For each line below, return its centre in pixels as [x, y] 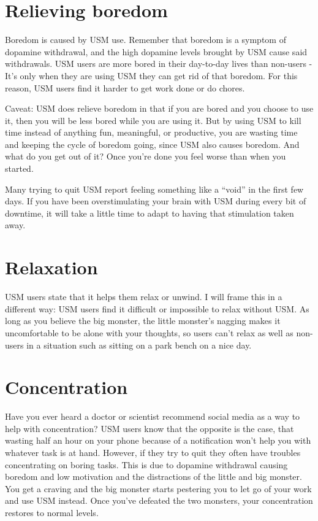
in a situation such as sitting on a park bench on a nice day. [139, 345]
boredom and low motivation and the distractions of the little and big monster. [153, 477]
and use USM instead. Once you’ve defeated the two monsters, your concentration [159, 500]
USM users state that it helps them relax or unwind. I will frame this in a [144, 297]
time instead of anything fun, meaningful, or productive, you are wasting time [151, 132]
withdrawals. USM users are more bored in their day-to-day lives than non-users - [159, 64]
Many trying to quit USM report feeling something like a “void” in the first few [154, 189]
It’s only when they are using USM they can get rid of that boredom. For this [151, 75]
